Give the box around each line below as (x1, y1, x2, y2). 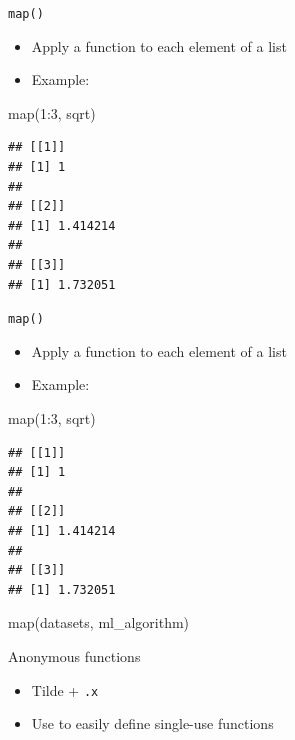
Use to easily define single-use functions (31, 713, 274, 734)
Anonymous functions (8, 645, 141, 666)
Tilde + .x (31, 679, 99, 700)
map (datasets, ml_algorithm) (8, 612, 190, 633)
